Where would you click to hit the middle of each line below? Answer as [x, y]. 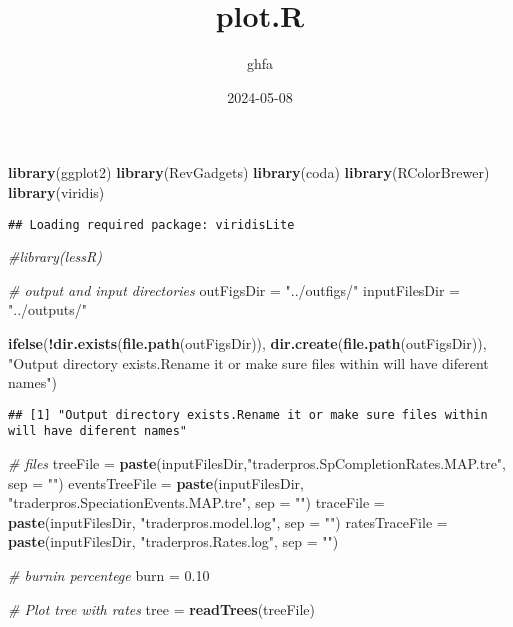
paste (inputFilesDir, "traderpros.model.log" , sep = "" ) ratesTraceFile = [228, 521]
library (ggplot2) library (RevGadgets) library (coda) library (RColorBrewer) [249, 172]
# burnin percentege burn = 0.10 [109, 575]
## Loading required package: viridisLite [151, 224]
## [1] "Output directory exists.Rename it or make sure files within [248, 414]
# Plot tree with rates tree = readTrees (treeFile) [162, 608]
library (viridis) [56, 191]
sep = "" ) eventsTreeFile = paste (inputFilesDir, [156, 482]
